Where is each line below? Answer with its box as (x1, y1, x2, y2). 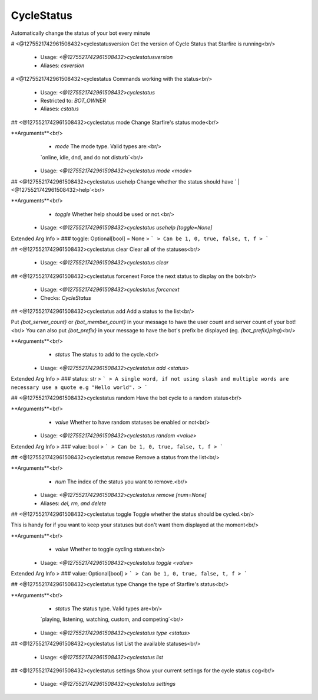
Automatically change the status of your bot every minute (11, 30, 150, 37)
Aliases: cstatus (40, 105, 79, 112)
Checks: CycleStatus (40, 294, 91, 301)
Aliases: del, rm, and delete (40, 499, 107, 507)
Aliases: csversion (40, 62, 85, 69)
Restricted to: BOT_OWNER (40, 97, 106, 104)
